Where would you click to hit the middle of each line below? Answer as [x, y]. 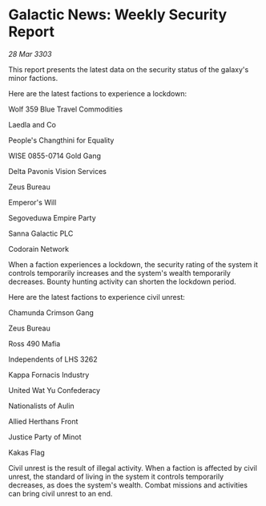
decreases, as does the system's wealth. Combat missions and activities [128, 485]
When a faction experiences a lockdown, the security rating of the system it [133, 264]
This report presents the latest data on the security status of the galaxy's [129, 69]
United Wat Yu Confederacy [54, 390]
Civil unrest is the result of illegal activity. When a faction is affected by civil [133, 468]
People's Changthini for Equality [61, 140]
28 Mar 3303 [30, 54]
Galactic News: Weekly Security [118, 15]
